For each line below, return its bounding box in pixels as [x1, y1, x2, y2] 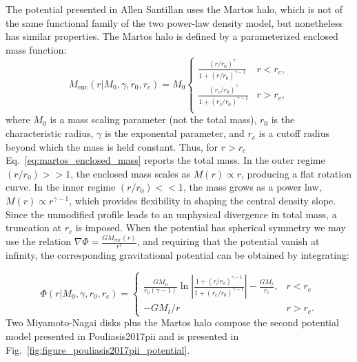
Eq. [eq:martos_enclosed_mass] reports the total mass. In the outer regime [6, 153, 325, 167]
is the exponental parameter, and [105, 126, 245, 140]
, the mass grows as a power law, [183, 180, 322, 194]
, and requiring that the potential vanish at [136, 234, 320, 248]
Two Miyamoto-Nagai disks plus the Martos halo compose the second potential [6, 315, 339, 330]
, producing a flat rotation [241, 166, 351, 180]
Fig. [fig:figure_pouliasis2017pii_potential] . [6, 342, 190, 356]
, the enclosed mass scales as [70, 166, 190, 180]
